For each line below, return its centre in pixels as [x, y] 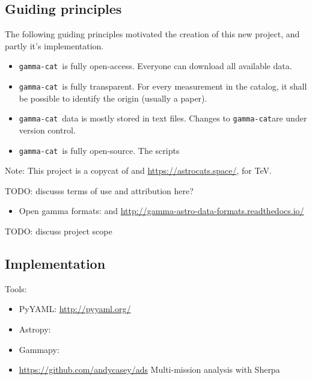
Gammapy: [39, 349]
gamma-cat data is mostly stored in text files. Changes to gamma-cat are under [163, 118]
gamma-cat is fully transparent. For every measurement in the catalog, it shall [163, 86]
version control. [47, 130]
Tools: [16, 288]
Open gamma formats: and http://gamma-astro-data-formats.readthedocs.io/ [161, 211]
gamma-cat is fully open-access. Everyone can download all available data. [155, 66]
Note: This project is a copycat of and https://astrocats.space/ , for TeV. [138, 170]
